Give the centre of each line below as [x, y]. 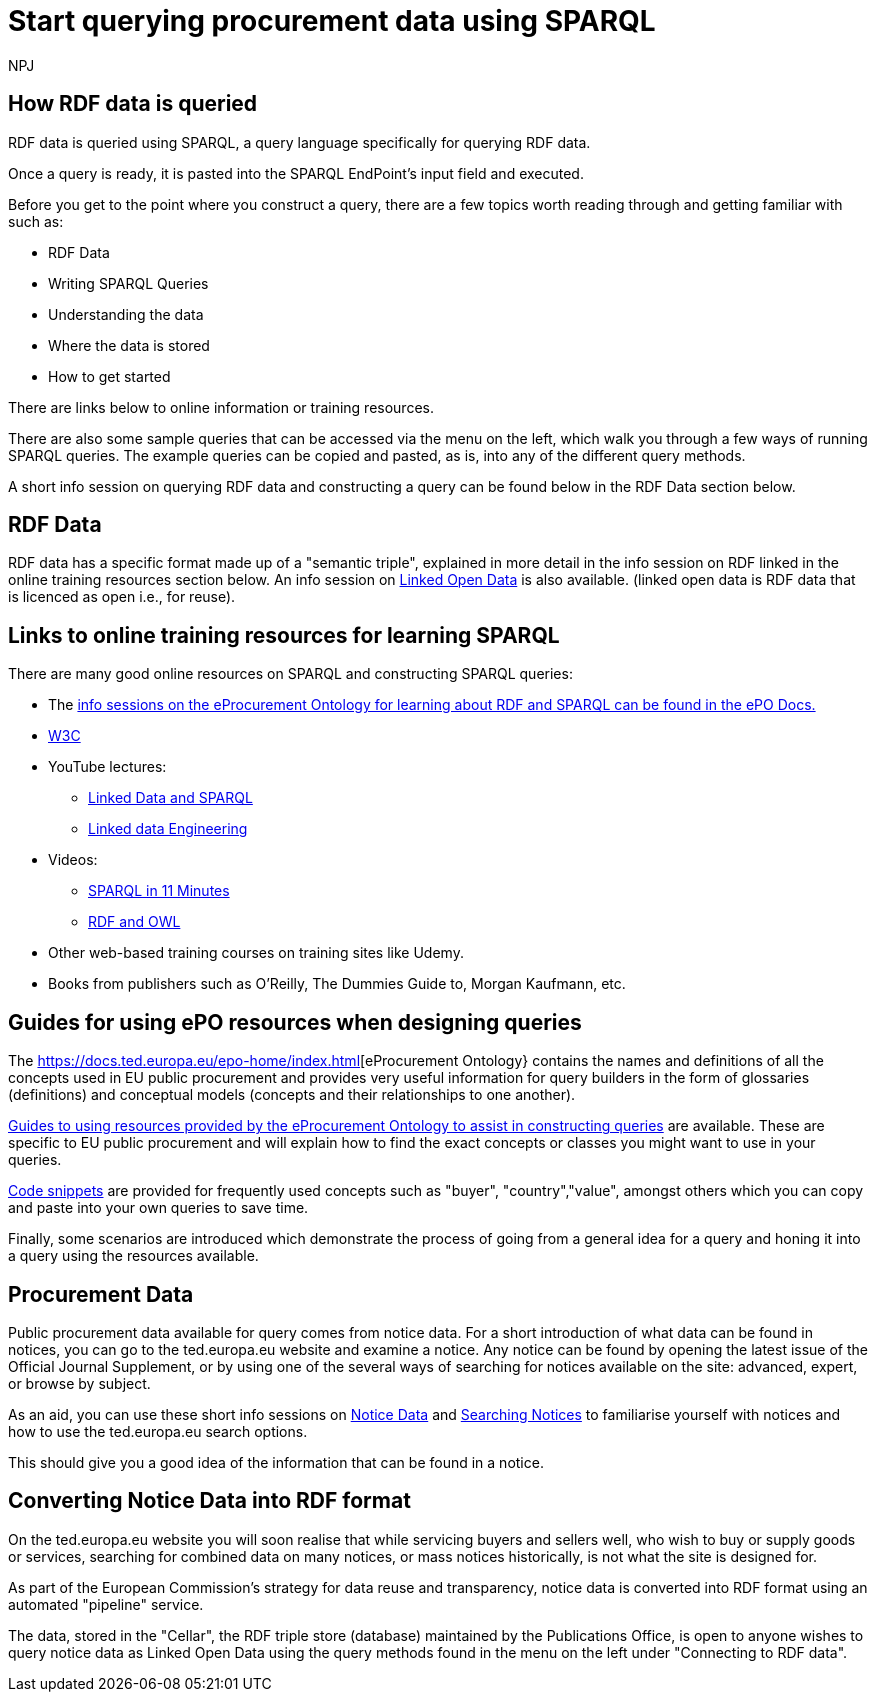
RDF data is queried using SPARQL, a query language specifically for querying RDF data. [299, 142]
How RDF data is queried [133, 104]
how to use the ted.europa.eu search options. [158, 1431]
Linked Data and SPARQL [170, 798]
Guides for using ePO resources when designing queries [295, 1022]
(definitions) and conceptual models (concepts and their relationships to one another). [292, 1095]
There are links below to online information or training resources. [221, 407]
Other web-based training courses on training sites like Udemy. [256, 953]
